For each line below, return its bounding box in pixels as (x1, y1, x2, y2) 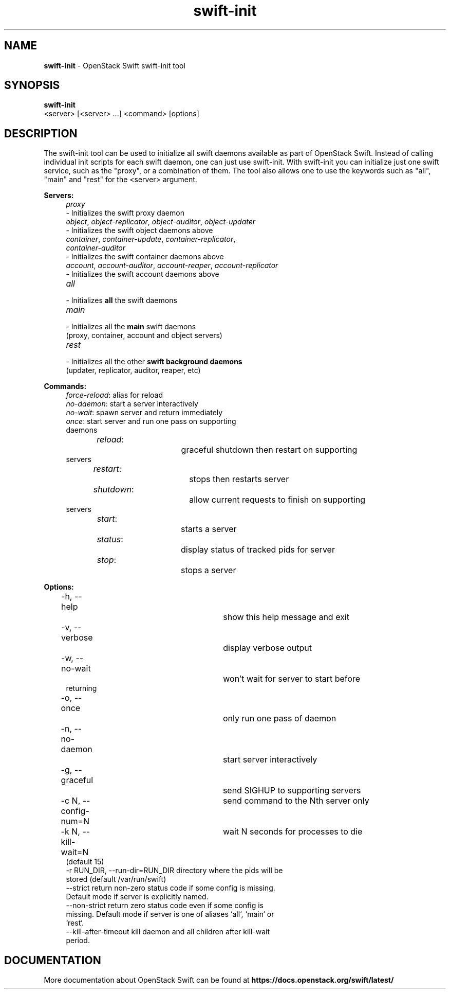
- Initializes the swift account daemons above (66, 270, 219, 279)
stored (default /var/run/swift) (66, 875, 166, 884)
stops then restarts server (189, 474, 289, 485)
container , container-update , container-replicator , (66, 235, 236, 244)
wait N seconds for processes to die (222, 826, 363, 837)
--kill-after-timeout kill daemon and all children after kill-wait (66, 927, 270, 936)
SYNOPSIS (4, 79, 60, 92)
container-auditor (66, 243, 126, 253)
